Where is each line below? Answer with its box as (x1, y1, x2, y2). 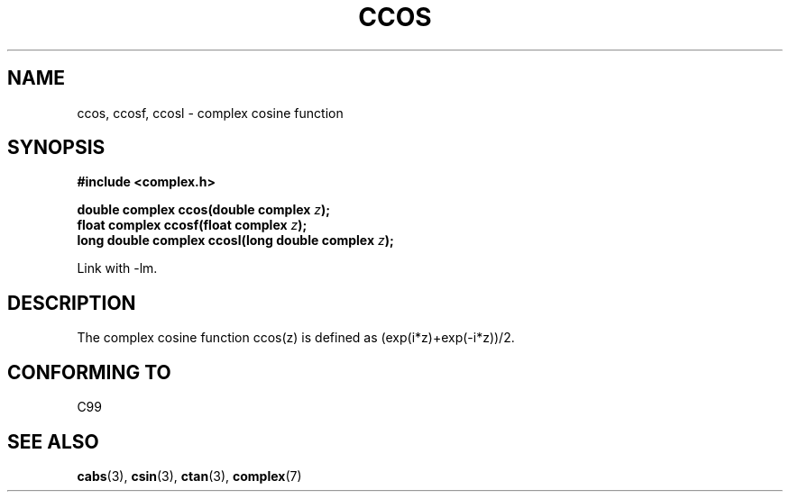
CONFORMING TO (7, 360, 171, 384)
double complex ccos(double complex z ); (77, 202, 331, 218)
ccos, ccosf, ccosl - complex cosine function (77, 104, 344, 121)
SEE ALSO (7, 430, 99, 453)
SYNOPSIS (7, 136, 106, 159)
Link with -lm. (77, 260, 158, 277)
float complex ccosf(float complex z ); (77, 217, 308, 233)
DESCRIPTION (7, 291, 136, 314)
